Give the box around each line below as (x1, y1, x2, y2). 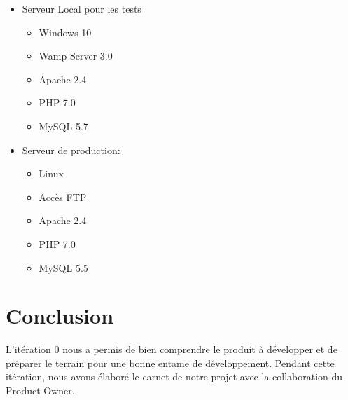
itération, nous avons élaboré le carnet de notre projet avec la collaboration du (6, 369, 343, 384)
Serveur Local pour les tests (22, 1, 141, 15)
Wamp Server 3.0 (39, 48, 113, 63)
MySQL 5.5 (39, 260, 88, 275)
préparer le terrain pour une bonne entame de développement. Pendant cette (6, 355, 335, 370)
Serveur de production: (22, 142, 120, 157)
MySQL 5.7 (39, 118, 88, 133)
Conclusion (6, 301, 114, 330)
